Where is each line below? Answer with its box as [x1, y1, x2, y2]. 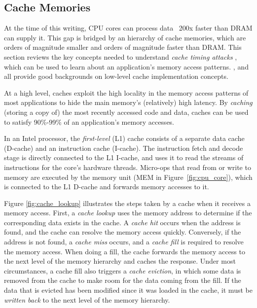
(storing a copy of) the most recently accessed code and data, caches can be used [4, 106, 249, 117]
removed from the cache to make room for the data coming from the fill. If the [4, 275, 241, 285]
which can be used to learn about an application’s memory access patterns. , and [4, 61, 249, 71]
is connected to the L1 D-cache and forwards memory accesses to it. [4, 181, 209, 192]
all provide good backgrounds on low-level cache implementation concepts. [4, 71, 228, 81]
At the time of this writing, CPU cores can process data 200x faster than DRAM [4, 23, 253, 33]
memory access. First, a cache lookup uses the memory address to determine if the [4, 207, 252, 218]
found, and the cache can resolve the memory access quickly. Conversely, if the [4, 227, 241, 237]
